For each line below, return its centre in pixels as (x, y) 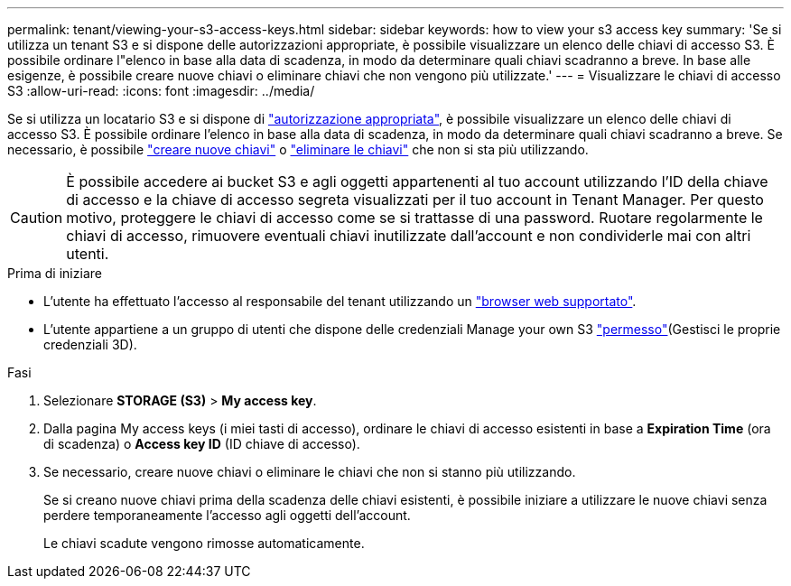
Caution (37, 218)
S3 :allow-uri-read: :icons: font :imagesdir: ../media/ (161, 91)
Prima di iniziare (55, 273)
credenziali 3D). (90, 344)
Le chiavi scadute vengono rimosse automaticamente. (204, 543)
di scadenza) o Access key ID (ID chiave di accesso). (202, 444)
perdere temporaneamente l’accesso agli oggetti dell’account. (227, 515)
